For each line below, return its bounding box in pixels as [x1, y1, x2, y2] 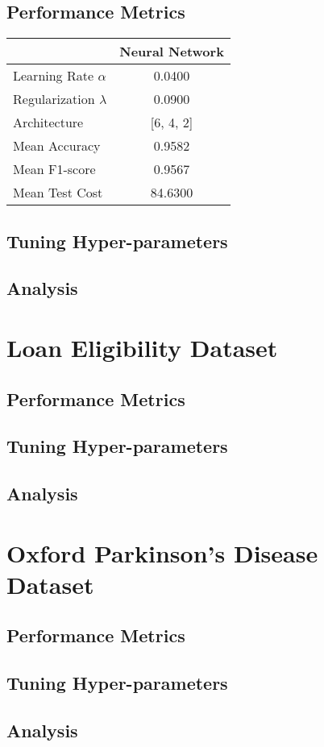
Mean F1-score [13, 160, 96, 179]
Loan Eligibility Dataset [6, 330, 278, 363]
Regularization [13, 89, 95, 109]
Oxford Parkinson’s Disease [6, 536, 318, 569]
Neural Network [119, 42, 224, 61]
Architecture [13, 113, 84, 132]
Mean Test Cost [13, 183, 103, 202]
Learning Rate [13, 66, 94, 85]
